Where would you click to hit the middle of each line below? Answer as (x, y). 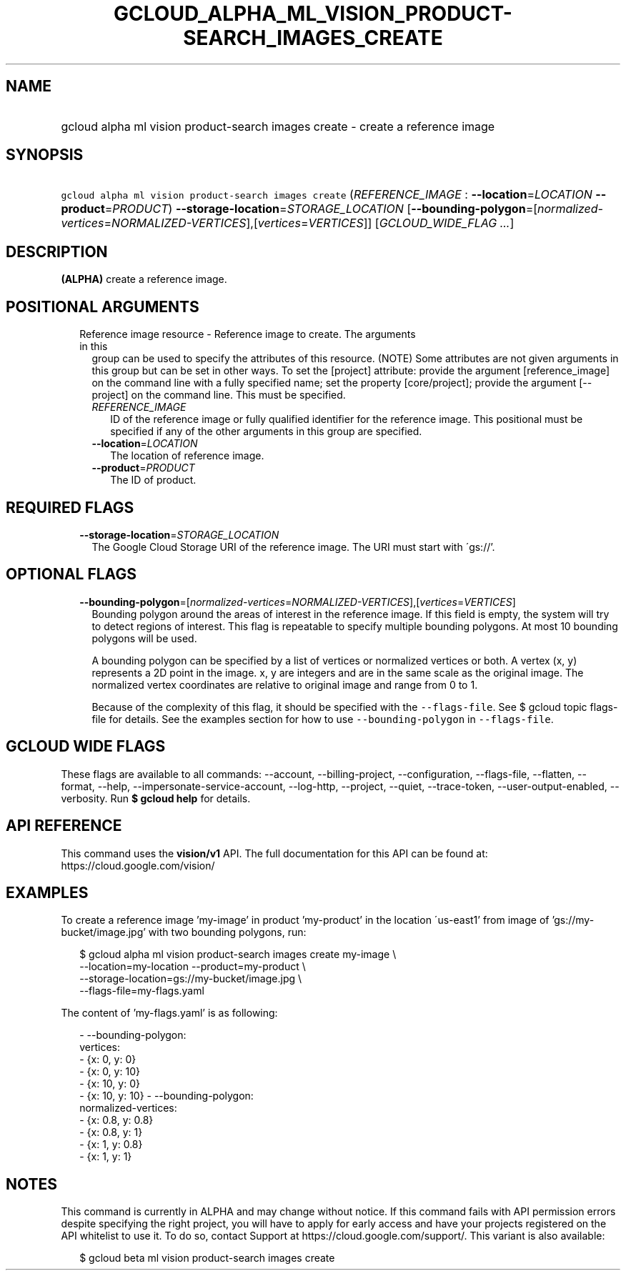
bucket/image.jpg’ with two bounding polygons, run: (184, 932)
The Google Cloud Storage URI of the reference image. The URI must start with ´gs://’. (293, 547)
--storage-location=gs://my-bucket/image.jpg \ (191, 979)
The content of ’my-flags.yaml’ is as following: (169, 1013)
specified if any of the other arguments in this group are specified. (266, 432)
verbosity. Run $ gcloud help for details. (156, 798)
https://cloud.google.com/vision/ (138, 865)
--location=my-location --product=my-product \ (193, 967)
